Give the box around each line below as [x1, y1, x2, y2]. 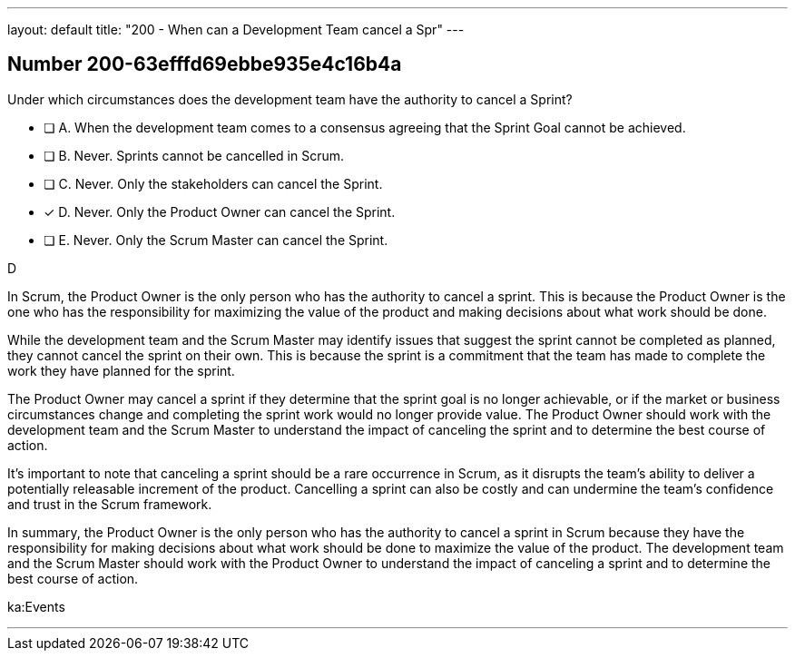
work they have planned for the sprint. [7, 362, 235, 378]
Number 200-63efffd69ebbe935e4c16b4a [7, 53, 402, 76]
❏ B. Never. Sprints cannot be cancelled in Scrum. [44, 147, 345, 163]
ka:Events [7, 598, 65, 614]
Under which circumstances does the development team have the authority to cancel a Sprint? [7, 91, 573, 107]
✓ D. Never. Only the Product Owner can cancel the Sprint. [44, 203, 396, 220]
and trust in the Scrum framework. [7, 496, 212, 512]
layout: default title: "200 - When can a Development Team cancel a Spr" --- [7, 22, 465, 37]
